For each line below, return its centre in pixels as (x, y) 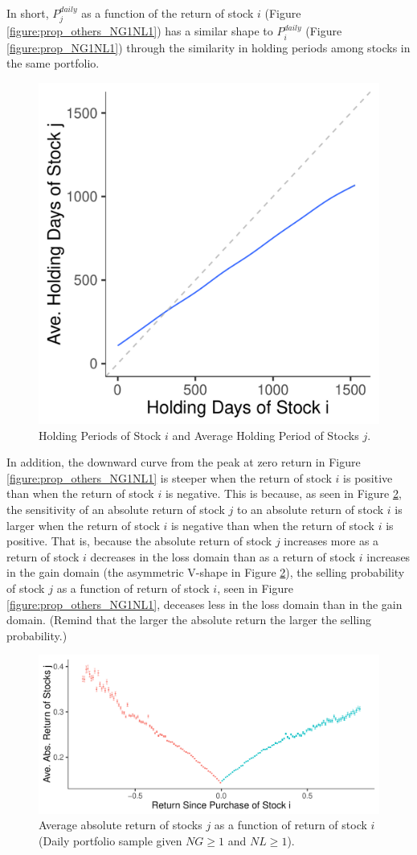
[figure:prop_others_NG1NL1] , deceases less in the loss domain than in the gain (204, 604)
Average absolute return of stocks (121, 825)
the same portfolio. (53, 63)
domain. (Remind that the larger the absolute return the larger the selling (189, 620)
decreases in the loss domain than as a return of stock (223, 556)
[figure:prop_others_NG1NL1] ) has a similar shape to (140, 31)
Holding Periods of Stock (100, 435)
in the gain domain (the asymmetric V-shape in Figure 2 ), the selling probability (206, 572)
